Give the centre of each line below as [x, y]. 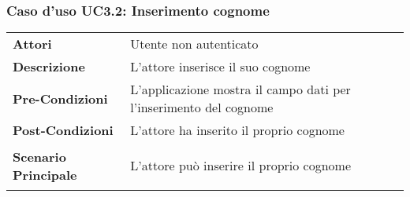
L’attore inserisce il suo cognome [220, 67]
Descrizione [49, 67]
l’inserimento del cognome [202, 108]
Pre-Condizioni [60, 98]
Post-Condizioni [63, 130]
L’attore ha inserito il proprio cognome [237, 130]
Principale [45, 174]
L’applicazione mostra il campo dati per [240, 89]
